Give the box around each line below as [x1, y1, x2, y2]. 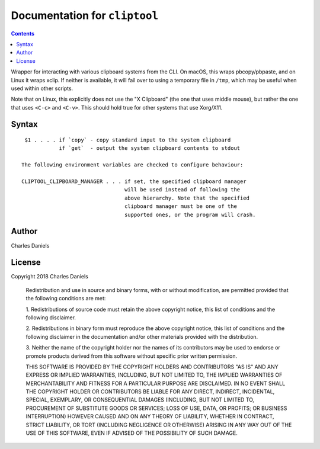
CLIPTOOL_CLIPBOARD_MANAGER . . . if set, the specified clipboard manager [21, 178, 247, 185]
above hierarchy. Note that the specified [124, 194, 250, 201]
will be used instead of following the [124, 187, 241, 193]
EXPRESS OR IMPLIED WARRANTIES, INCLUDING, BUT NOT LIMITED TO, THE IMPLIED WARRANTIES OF [25, 371, 283, 379]
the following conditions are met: [25, 295, 106, 302]
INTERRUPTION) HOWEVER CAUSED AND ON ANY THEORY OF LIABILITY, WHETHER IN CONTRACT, [25, 413, 274, 420]
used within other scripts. [11, 85, 73, 92]
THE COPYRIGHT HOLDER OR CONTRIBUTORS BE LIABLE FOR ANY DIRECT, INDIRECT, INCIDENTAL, [25, 388, 275, 395]
